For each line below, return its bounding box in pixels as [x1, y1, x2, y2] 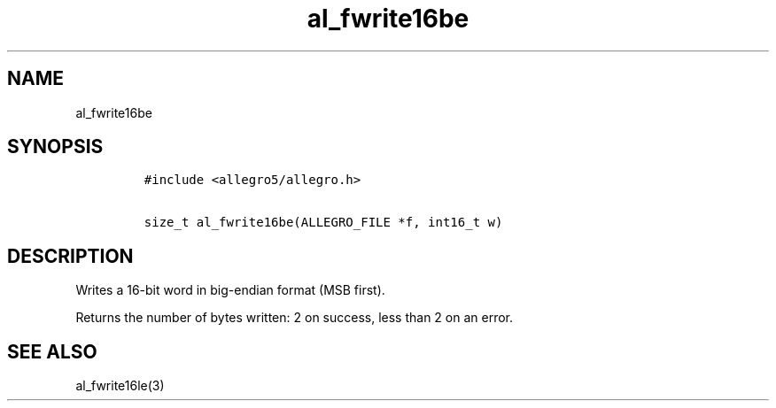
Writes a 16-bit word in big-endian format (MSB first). [75, 282, 385, 298]
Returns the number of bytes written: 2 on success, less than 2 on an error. [75, 310, 514, 326]
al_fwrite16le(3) [75, 378, 165, 394]
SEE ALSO [7, 340, 97, 363]
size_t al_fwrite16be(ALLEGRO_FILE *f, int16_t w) [144, 215, 503, 230]
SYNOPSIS [7, 135, 104, 158]
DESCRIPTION [7, 244, 134, 267]
